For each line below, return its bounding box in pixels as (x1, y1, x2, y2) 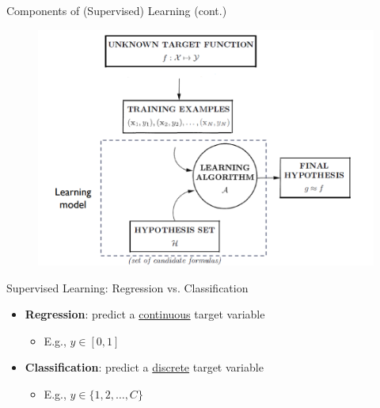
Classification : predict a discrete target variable (25, 359, 264, 376)
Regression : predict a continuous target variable (25, 306, 265, 322)
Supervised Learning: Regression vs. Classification (6, 279, 249, 296)
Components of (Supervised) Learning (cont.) (6, 2, 227, 18)
